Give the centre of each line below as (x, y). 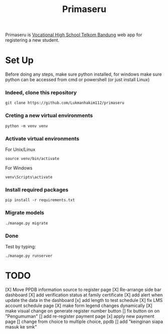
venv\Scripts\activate (29, 177)
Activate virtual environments (42, 138)
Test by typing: (21, 246)
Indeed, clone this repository (41, 93)
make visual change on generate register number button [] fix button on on (82, 311)
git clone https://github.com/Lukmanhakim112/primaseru (65, 103)
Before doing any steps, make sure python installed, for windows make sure (83, 74)
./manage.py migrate (27, 223)
